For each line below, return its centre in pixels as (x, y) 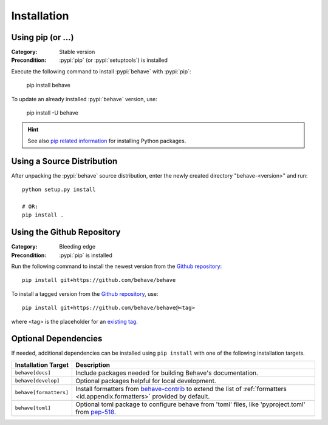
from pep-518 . (96, 412)
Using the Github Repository (66, 233)
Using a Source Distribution (64, 161)
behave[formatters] (42, 393)
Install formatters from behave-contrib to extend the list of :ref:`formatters (181, 389)
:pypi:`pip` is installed (86, 255)
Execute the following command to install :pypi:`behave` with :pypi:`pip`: (101, 71)
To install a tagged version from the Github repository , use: (85, 293)
